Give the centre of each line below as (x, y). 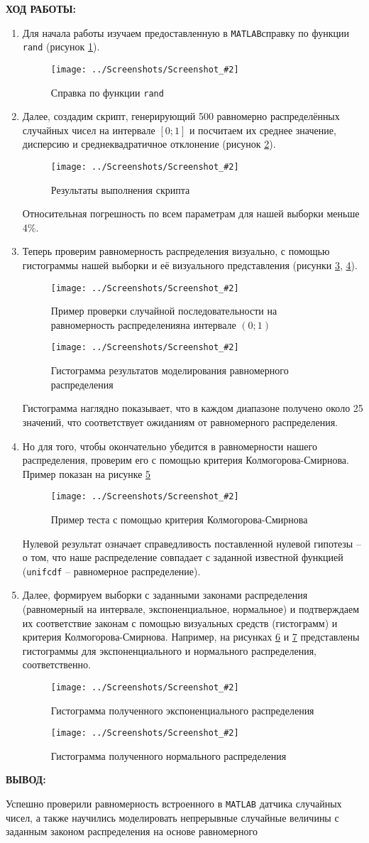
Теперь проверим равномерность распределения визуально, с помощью (176, 251)
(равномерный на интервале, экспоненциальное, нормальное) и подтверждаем (191, 608)
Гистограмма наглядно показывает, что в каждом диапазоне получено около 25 (193, 408)
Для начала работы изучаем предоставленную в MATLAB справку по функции (186, 32)
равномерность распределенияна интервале (143, 324)
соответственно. (56, 664)
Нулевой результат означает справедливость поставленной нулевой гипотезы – (192, 543)
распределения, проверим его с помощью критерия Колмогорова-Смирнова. (186, 460)
